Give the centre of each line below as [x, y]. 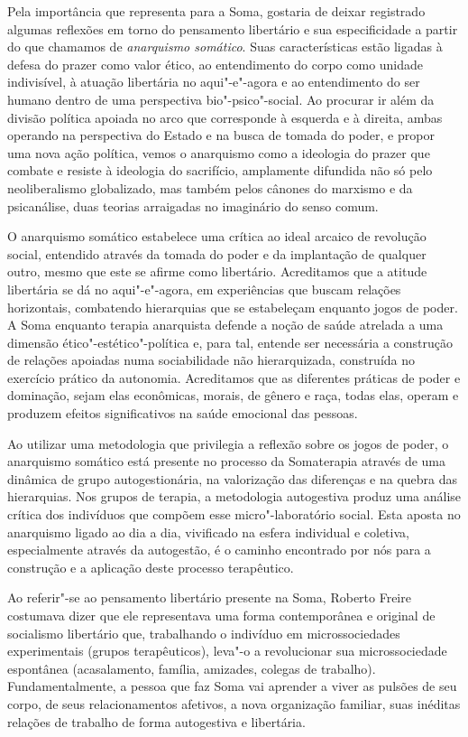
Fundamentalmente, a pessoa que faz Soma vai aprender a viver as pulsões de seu [232, 686]
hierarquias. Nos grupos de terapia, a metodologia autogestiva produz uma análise [234, 496]
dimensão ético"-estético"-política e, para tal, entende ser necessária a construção [230, 342]
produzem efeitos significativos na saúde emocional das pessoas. [183, 413]
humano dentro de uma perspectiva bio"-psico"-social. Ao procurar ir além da [221, 99]
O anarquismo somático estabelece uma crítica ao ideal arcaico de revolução [217, 236]
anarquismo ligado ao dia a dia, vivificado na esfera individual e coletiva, [208, 532]
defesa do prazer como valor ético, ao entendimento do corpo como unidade [216, 64]
